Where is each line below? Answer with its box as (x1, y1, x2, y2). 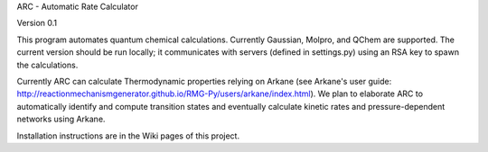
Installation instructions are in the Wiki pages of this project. (16, 130, 239, 141)
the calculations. (16, 59, 79, 70)
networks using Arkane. (16, 113, 106, 125)
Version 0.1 (16, 18, 58, 29)
